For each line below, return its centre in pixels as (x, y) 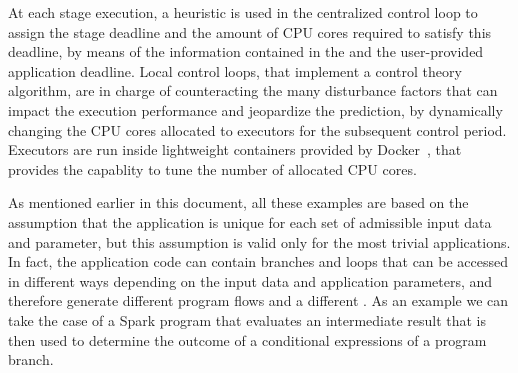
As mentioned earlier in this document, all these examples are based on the (238, 202)
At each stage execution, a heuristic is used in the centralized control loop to (243, 12)
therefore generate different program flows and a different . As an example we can (258, 300)
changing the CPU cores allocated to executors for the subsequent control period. (257, 129)
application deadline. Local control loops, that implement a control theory (235, 70)
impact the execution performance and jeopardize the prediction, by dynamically (255, 109)
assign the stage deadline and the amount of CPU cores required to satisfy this (250, 31)
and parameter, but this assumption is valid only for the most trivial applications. (259, 241)
